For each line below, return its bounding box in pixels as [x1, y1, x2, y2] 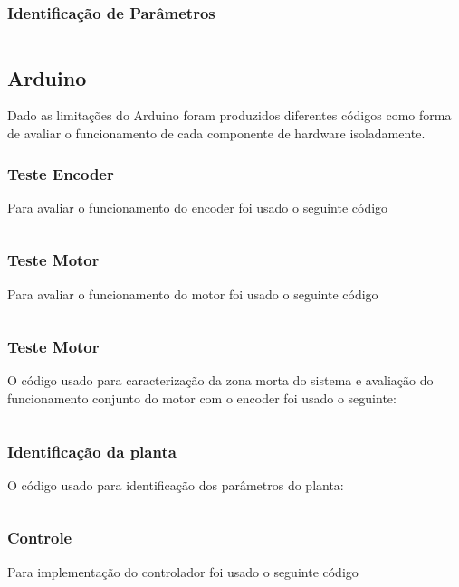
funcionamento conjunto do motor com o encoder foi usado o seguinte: [7, 389, 397, 408]
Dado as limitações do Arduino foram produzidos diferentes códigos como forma [7, 106, 452, 125]
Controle [7, 526, 72, 549]
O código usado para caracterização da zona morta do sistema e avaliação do [7, 371, 434, 390]
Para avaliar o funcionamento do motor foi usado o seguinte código [7, 284, 378, 303]
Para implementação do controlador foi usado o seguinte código [7, 562, 359, 581]
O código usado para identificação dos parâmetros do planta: [7, 475, 344, 494]
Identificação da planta [7, 440, 177, 462]
